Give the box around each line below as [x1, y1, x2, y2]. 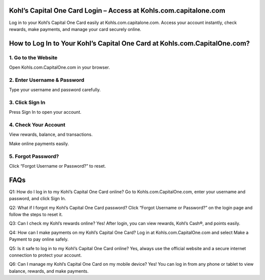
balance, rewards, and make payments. [9, 268, 89, 274]
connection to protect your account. [9, 253, 82, 258]
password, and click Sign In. [9, 196, 66, 202]
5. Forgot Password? [9, 153, 59, 159]
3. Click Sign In [9, 99, 46, 105]
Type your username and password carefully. [9, 87, 101, 93]
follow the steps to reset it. [9, 211, 63, 218]
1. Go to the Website [9, 54, 58, 61]
